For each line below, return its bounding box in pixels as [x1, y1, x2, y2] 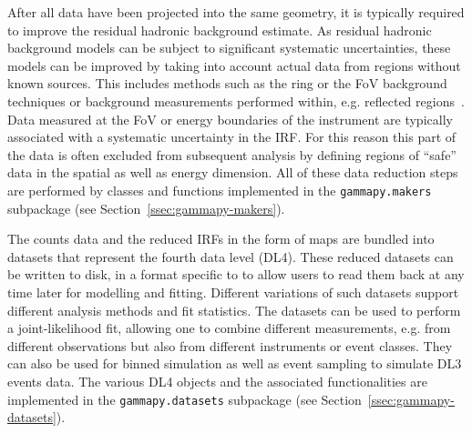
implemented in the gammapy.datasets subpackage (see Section [7, 389, 362, 408]
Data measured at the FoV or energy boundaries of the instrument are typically [7, 109, 453, 128]
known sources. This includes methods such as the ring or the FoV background [7, 74, 447, 93]
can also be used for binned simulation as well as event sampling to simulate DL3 [7, 354, 462, 373]
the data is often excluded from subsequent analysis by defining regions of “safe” [7, 145, 457, 164]
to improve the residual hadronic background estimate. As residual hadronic [7, 20, 432, 39]
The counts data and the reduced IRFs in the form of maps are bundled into [7, 229, 435, 248]
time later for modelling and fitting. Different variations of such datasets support [7, 282, 459, 301]
